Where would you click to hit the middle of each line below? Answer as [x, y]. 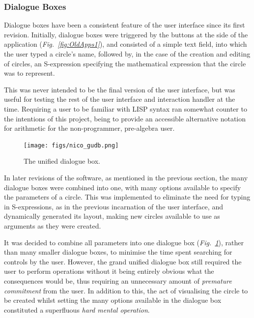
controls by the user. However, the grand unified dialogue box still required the [123, 261]
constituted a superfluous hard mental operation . [77, 309]
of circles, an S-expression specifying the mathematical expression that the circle [125, 63]
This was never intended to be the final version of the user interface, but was [120, 89]
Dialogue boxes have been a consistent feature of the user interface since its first [125, 25]
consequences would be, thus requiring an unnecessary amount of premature [118, 280]
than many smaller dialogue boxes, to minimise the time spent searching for [118, 252]
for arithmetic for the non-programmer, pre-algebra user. [89, 128]
